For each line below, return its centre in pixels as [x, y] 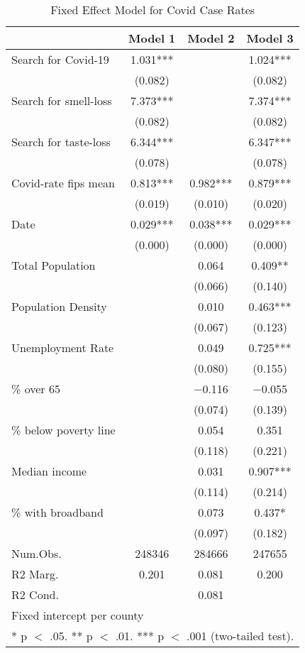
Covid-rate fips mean [63, 183]
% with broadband [57, 512]
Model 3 [270, 38]
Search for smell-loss [62, 100]
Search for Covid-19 [60, 59]
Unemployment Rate [63, 347]
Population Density [59, 306]
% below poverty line [63, 430]
